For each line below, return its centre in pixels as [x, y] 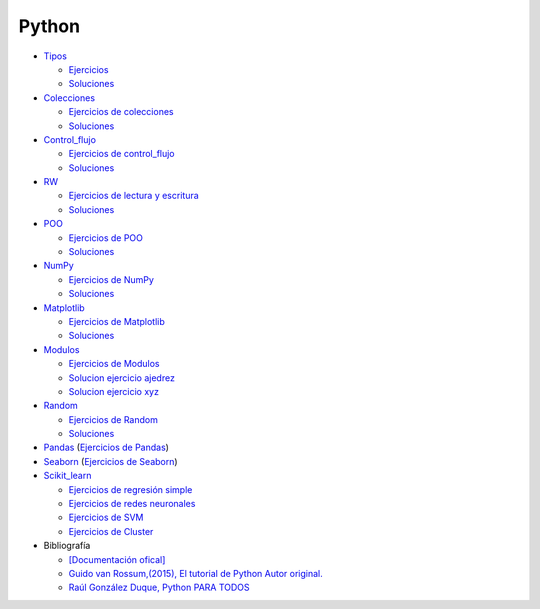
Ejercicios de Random [113, 419]
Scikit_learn [67, 476]
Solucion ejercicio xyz [114, 391]
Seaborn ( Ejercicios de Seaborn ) [111, 461]
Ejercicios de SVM [106, 517]
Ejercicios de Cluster [111, 531]
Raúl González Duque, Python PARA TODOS [159, 587]
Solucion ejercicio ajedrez [121, 377]
